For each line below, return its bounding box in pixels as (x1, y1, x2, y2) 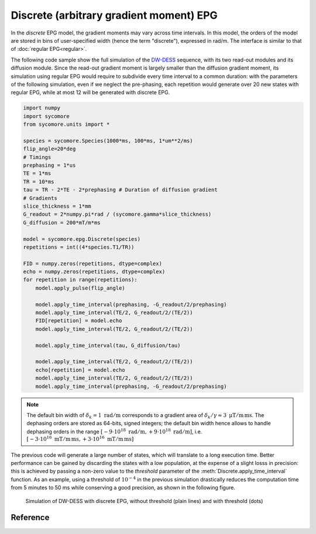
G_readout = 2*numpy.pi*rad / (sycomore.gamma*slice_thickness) (23, 211, 212, 218)
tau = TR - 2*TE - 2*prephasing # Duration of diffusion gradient (23, 187, 218, 193)
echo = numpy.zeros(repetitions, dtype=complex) (23, 268, 166, 275)
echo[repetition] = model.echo (35, 366, 125, 373)
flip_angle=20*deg (23, 146, 76, 152)
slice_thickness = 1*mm (23, 202, 92, 209)
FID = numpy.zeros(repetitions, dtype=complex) (23, 260, 162, 267)
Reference (11, 512, 50, 523)
